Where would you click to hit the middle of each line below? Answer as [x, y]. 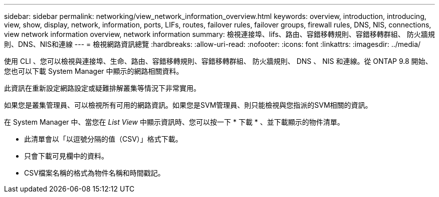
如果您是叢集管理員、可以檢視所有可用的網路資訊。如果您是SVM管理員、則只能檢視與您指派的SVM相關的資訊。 [188, 105]
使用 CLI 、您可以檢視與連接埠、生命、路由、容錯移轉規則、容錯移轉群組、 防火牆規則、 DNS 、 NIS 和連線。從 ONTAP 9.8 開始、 [218, 61]
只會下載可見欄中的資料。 [66, 156]
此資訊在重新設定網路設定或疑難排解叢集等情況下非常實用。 [102, 88]
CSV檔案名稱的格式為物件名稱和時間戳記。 [94, 173]
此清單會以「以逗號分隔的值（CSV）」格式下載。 [103, 139]
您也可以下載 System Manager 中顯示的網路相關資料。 [94, 71]
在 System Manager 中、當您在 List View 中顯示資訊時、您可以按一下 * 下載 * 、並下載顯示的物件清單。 [174, 122]
